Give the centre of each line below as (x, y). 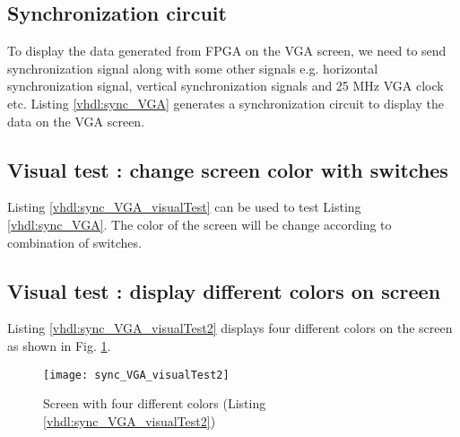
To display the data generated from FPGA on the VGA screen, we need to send (227, 51)
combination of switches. (74, 242)
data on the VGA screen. (76, 121)
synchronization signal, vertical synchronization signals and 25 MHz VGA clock (226, 86)
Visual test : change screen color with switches (228, 169)
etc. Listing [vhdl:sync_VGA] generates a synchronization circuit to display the (226, 103)
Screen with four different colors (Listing (155, 403)
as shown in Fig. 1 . (59, 345)
